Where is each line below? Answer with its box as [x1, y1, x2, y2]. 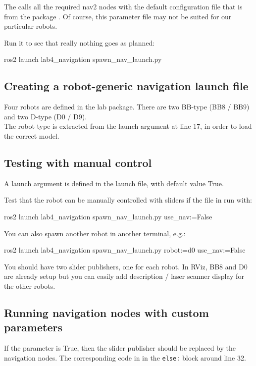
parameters [4, 319, 62, 335]
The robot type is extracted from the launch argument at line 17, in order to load [4, 121, 252, 131]
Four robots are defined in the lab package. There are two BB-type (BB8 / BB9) [4, 102, 250, 112]
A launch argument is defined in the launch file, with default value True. [4, 178, 224, 188]
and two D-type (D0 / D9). [4, 111, 87, 121]
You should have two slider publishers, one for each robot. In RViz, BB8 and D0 [4, 261, 248, 271]
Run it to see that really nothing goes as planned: [4, 37, 155, 48]
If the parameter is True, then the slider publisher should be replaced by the [4, 343, 236, 353]
